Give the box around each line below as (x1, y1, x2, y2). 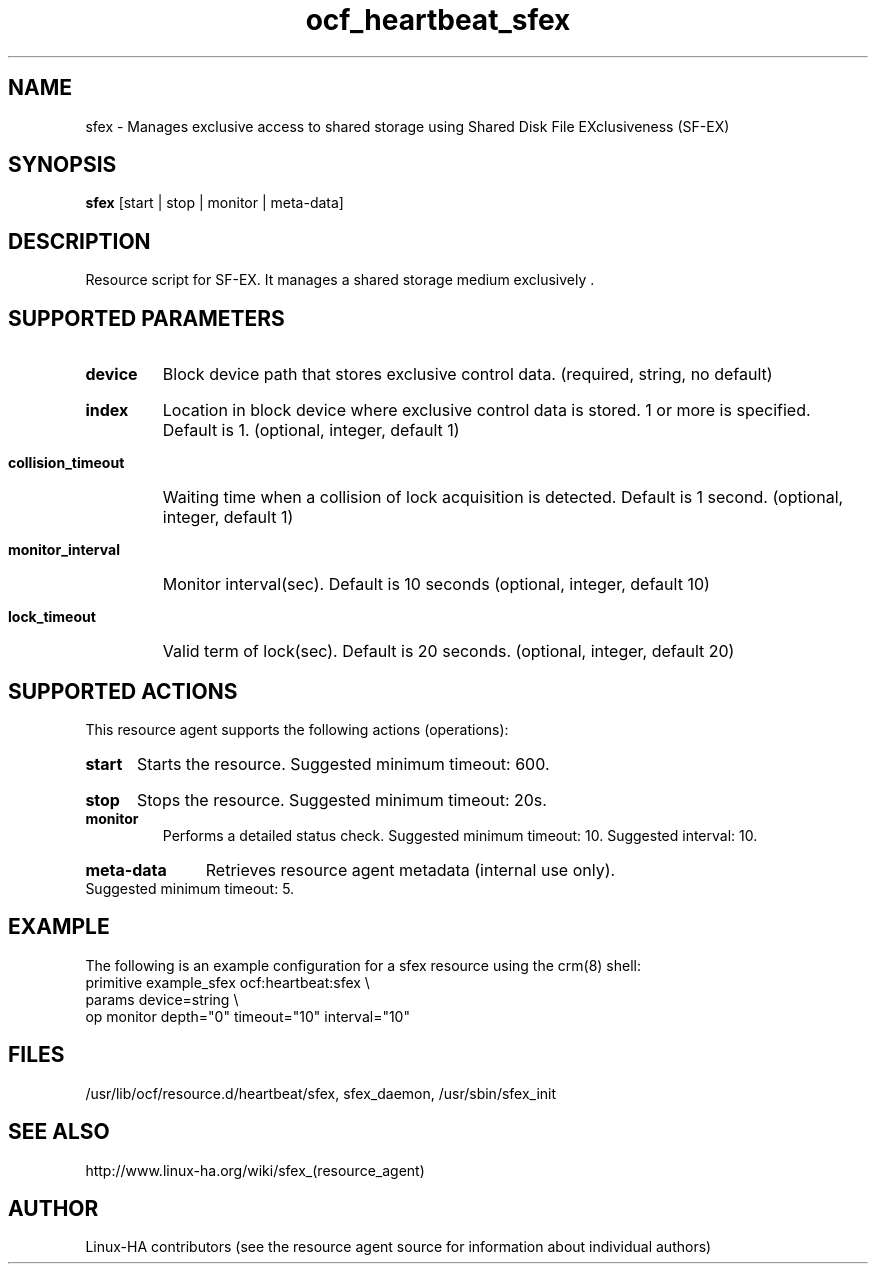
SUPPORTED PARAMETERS (8, 305, 285, 331)
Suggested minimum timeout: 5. (85, 879, 295, 897)
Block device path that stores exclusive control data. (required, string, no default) (162, 364, 773, 385)
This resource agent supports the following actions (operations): (85, 720, 509, 738)
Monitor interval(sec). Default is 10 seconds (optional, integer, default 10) (162, 574, 710, 595)
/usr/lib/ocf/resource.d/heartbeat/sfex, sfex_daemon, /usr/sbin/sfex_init (85, 1084, 557, 1102)
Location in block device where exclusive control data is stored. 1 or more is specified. (162, 400, 811, 421)
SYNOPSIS (8, 152, 117, 178)
